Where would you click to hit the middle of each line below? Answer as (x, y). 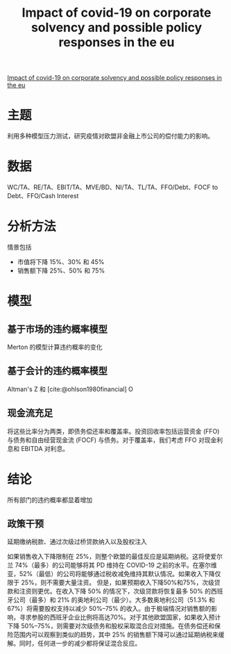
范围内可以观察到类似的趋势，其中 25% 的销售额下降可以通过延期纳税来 (115, 635)
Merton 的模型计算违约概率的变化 (55, 347)
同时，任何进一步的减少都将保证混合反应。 (80, 644)
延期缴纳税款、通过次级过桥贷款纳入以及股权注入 (77, 542)
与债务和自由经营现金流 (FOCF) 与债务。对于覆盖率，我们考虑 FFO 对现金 (112, 440)
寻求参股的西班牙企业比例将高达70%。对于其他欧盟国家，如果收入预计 (120, 617)
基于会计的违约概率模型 (57, 371)
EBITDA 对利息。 (45, 448)
